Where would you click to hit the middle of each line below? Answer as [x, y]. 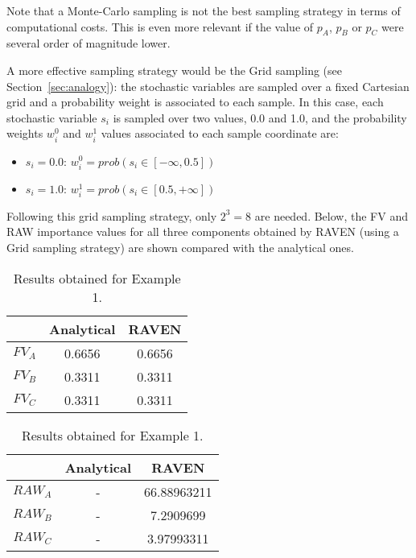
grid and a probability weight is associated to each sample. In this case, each [195, 102]
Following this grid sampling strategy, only [112, 215]
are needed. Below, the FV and [331, 215]
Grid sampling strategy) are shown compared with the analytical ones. [180, 248]
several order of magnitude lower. [89, 43]
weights [25, 133]
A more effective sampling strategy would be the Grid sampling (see [174, 70]
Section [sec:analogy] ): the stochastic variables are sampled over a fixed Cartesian [208, 86]
